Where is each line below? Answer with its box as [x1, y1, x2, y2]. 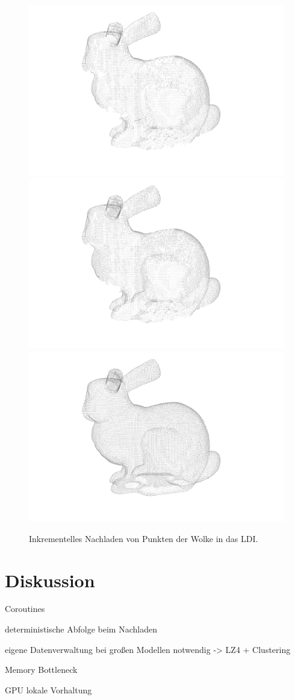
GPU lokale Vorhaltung [5, 683, 92, 696]
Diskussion [5, 567, 95, 592]
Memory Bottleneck [5, 663, 78, 676]
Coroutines [5, 602, 45, 615]
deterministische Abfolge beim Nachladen [5, 623, 157, 635]
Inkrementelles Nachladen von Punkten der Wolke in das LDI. [29, 532, 258, 544]
